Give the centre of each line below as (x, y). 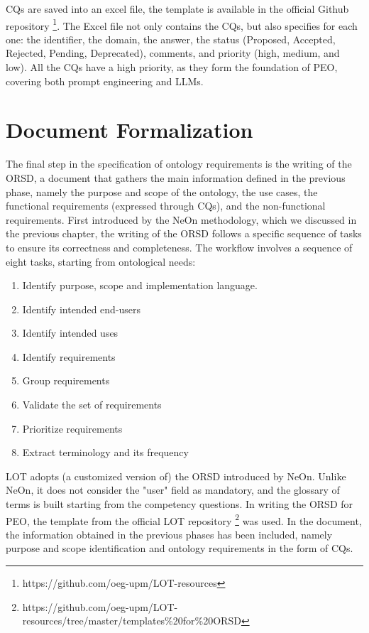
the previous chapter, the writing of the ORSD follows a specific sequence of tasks (184, 233)
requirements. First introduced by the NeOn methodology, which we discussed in (181, 219)
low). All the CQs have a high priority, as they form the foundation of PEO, (172, 67)
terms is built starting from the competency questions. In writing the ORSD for (180, 504)
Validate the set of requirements (92, 405)
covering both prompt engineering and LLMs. (105, 81)
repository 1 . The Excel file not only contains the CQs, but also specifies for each (182, 24)
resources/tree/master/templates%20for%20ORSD (132, 621)
